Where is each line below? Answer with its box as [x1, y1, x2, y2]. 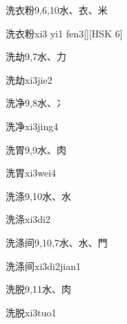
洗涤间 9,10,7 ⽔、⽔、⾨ [6, 235, 108, 249]
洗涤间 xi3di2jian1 [6, 258, 81, 273]
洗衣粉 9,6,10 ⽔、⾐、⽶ [6, 3, 108, 17]
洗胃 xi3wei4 [6, 165, 57, 180]
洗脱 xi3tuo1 [6, 305, 57, 319]
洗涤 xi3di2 [6, 212, 50, 226]
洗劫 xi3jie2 [6, 72, 52, 87]
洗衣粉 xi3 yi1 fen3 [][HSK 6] [6, 26, 123, 40]
